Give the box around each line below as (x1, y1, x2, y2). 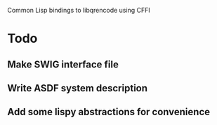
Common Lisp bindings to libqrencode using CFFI (7, 6, 150, 14)
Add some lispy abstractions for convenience (7, 106, 211, 118)
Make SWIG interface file (7, 58, 119, 70)
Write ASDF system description (7, 82, 148, 94)
